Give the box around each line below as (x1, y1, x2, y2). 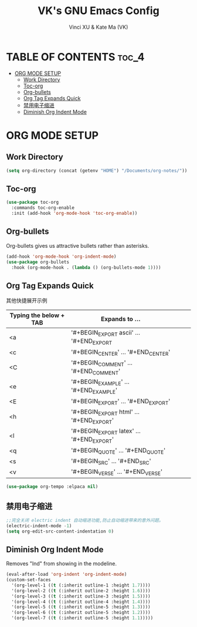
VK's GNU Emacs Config (38, 4, 159, 18)
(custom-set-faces (6, 577, 51, 583)
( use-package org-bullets (6, 259, 69, 265)
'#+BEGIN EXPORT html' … (71, 407, 140, 417)
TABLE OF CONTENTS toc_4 (6, 50, 145, 63)
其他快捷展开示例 (6, 297, 47, 304)
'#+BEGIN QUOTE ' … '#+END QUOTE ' (71, 446, 166, 456)
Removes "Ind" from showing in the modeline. (6, 560, 117, 567)
